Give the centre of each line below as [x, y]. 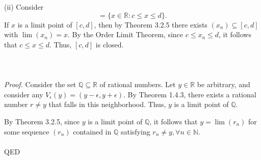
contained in [92, 131]
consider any [24, 94]
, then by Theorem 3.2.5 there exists [151, 24]
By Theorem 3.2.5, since [42, 121]
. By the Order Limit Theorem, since [125, 34]
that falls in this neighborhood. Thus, [107, 104]
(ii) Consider [24, 7]
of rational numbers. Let [138, 84]
